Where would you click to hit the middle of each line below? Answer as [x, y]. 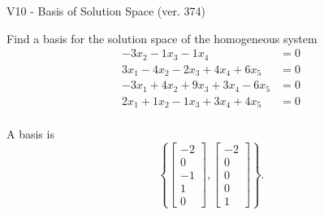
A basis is [30, 134]
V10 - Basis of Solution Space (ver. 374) [106, 11]
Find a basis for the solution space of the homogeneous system [162, 38]
